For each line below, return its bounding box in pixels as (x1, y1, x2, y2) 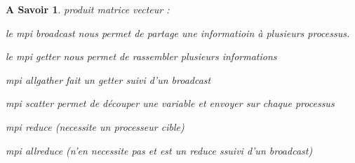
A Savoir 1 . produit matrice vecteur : (6, 2, 170, 16)
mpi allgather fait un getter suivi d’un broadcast (6, 72, 211, 87)
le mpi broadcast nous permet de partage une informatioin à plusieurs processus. (6, 25, 350, 40)
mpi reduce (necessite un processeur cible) (6, 119, 185, 134)
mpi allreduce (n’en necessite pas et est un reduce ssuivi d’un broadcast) (6, 143, 313, 157)
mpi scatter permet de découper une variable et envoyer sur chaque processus (6, 96, 335, 111)
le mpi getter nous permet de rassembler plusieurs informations (6, 49, 277, 64)
